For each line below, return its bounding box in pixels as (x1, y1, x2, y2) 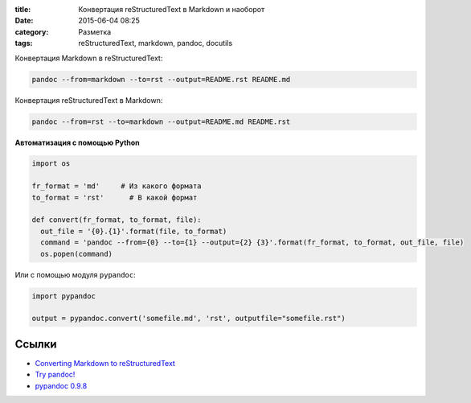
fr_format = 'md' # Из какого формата (31, 182, 202, 191)
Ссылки (14, 337, 57, 351)
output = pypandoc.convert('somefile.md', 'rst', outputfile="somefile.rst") (31, 314, 346, 323)
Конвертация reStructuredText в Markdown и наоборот (78, 5, 265, 14)
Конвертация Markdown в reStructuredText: (14, 53, 163, 63)
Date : (14, 16, 34, 26)
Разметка (78, 27, 112, 36)
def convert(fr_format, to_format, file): (31, 216, 202, 224)
